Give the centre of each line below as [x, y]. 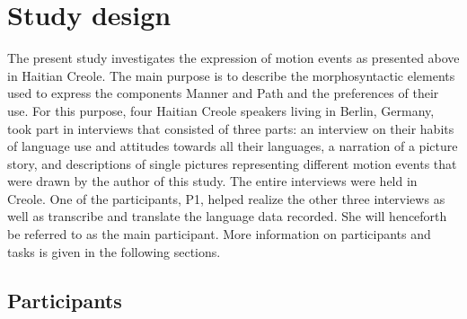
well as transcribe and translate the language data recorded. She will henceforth [227, 216]
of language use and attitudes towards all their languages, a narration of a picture [233, 146]
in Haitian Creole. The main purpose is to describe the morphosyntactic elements [231, 75]
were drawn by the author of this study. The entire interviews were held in [212, 181]
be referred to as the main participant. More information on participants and [219, 234]
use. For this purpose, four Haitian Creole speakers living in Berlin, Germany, [221, 110]
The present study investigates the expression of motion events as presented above [233, 58]
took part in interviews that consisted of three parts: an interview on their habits [231, 128]
